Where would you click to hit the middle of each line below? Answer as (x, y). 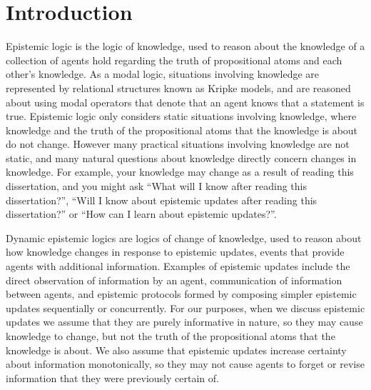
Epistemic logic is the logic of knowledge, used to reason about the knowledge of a (185, 46)
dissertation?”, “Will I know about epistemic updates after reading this (162, 200)
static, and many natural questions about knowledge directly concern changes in (181, 157)
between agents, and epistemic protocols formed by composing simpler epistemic (181, 294)
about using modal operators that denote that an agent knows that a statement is (185, 102)
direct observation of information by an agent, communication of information (174, 280)
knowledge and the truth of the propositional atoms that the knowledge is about (182, 130)
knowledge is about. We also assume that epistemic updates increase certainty (176, 350)
